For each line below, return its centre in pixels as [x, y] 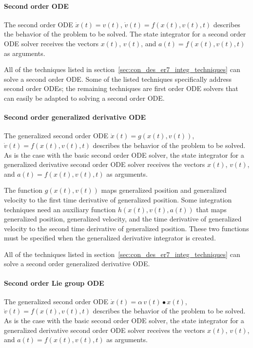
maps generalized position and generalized [164, 190]
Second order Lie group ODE [54, 283]
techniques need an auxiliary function [60, 209]
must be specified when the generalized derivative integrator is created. [110, 238]
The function [23, 190]
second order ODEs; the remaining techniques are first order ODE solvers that [121, 88]
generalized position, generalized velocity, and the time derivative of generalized [123, 219]
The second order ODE [39, 24]
